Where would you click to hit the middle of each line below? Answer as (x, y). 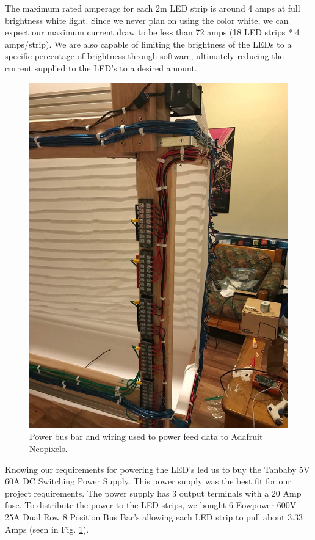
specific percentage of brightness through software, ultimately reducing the (144, 56)
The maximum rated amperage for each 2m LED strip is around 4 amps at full (153, 8)
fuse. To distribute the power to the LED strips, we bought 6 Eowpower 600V (151, 505)
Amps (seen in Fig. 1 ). (47, 529)
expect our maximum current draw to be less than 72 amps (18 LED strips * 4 (152, 32)
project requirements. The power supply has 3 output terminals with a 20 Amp (153, 493)
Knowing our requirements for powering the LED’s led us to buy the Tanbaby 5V (157, 469)
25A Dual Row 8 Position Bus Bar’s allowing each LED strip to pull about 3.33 (154, 517)
